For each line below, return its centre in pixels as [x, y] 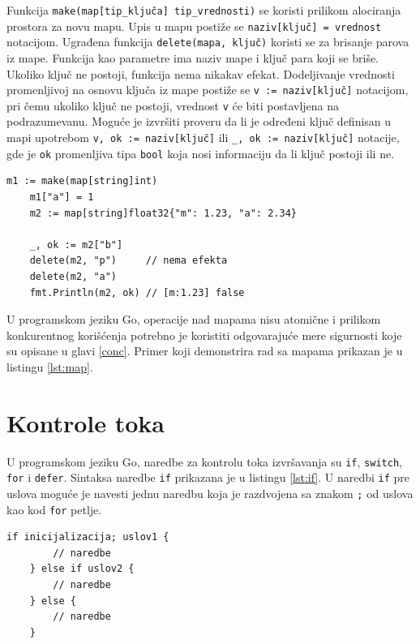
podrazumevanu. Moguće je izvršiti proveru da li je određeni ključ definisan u [199, 121]
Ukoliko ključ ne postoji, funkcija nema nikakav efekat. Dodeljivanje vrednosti [201, 73]
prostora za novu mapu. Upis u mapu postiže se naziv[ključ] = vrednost [194, 26]
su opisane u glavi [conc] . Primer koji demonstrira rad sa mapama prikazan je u [205, 351]
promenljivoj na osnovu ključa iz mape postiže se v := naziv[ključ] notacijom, [208, 90]
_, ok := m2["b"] [76, 245]
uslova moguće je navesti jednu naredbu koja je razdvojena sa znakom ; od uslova [210, 493]
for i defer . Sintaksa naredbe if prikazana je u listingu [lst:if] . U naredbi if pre [208, 477]
